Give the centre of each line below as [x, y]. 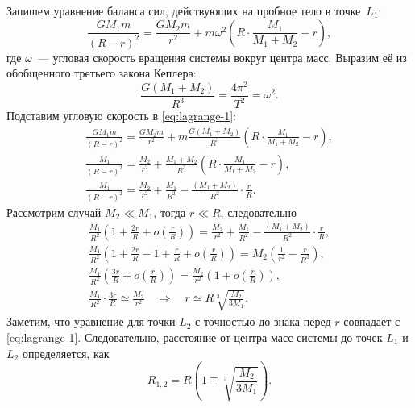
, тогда [170, 212]
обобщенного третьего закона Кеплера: [102, 73]
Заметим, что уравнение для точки [91, 321]
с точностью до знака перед [263, 321]
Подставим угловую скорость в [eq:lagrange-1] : [121, 116]
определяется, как [66, 353]
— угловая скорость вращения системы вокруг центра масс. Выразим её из [222, 57]
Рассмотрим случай [54, 212]
